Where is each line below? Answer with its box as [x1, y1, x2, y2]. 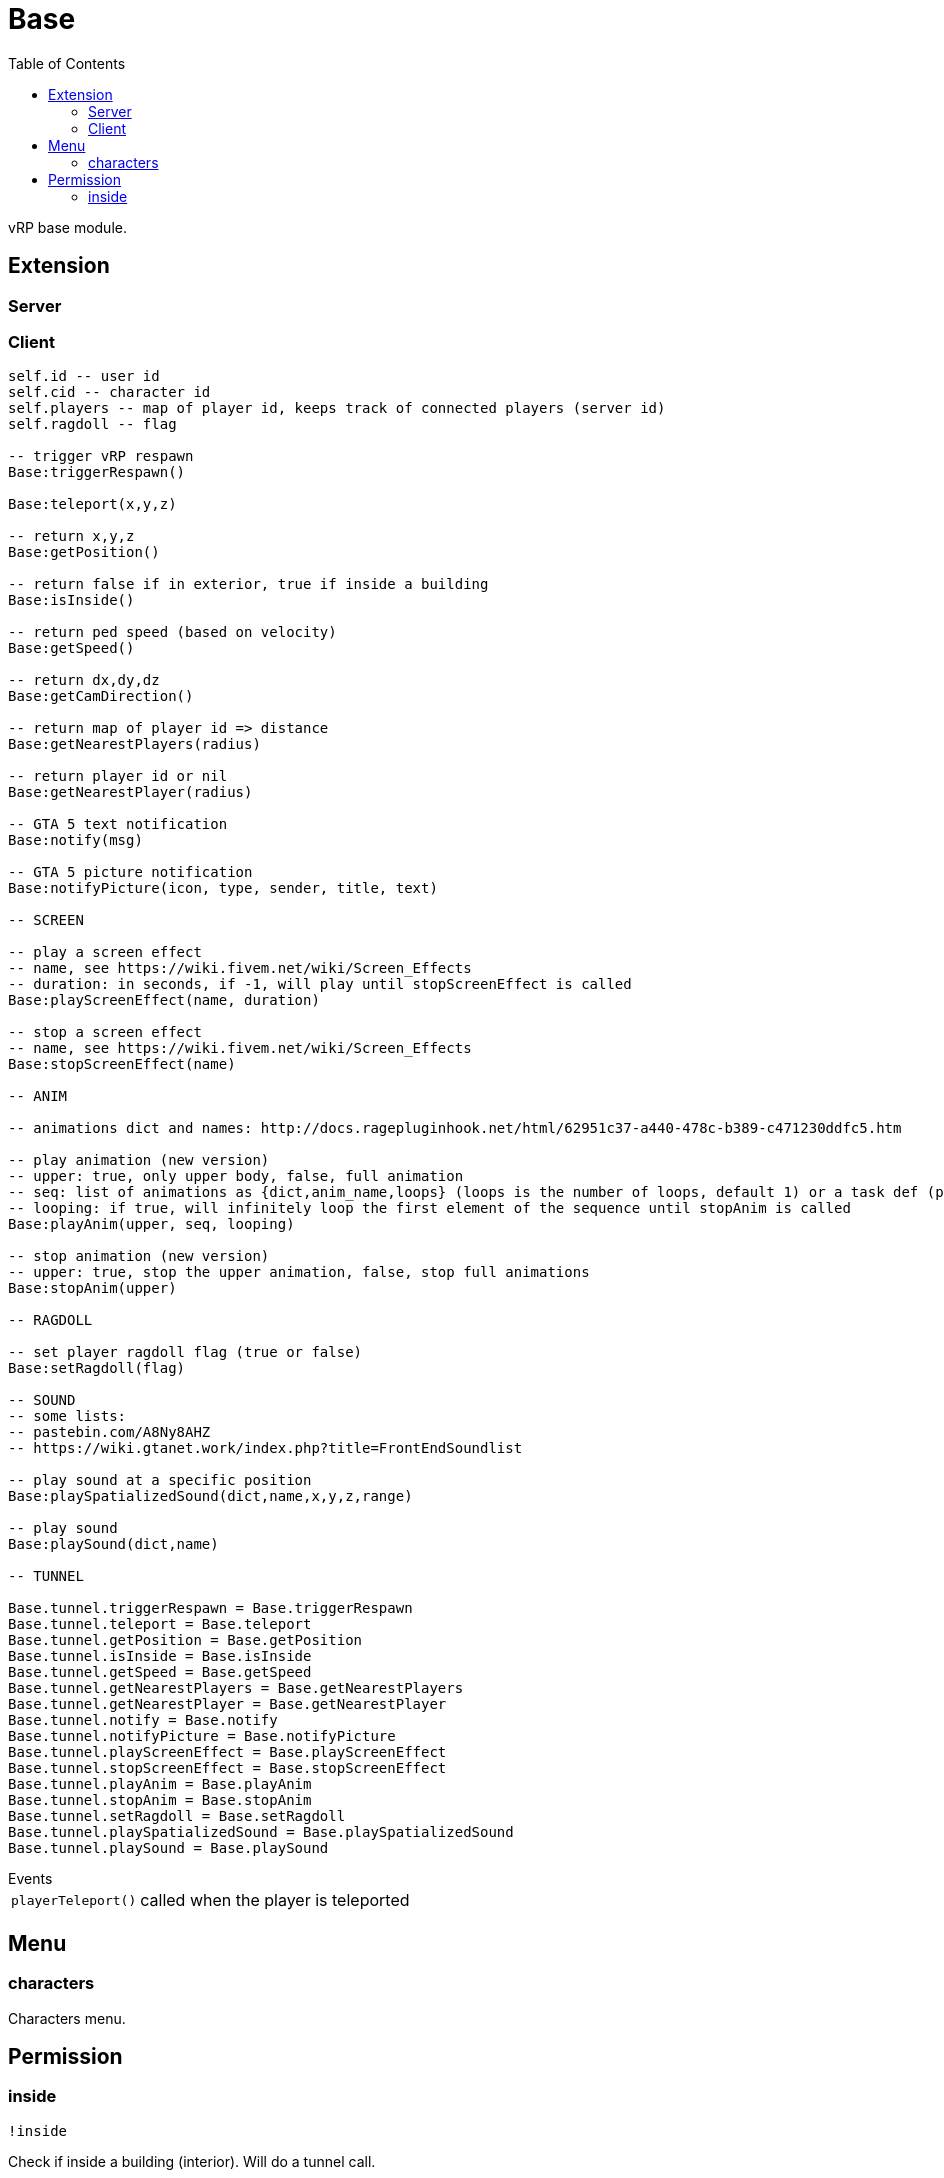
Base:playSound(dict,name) [8, 1536, 219, 1553]
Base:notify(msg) [8, 832, 143, 849]
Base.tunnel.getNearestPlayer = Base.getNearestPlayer [8, 1696, 447, 1713]
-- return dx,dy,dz [8, 672, 160, 689]
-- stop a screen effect [8, 1024, 202, 1041]
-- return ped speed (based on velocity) [8, 624, 337, 641]
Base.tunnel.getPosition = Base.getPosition [8, 1632, 363, 1649]
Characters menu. [8, 2009, 126, 2027]
